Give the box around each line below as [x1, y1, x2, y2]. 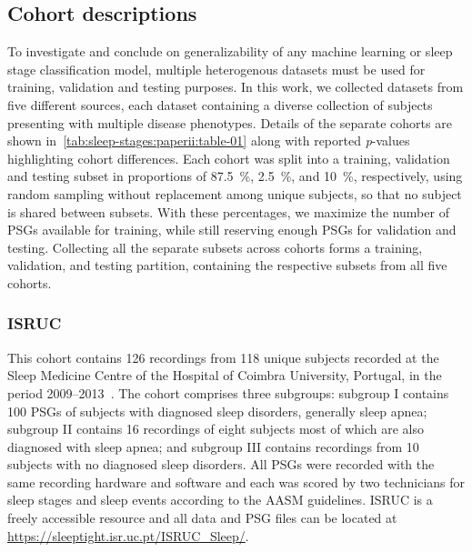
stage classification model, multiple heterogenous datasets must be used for [7, 59, 426, 78]
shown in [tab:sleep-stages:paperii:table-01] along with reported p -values [7, 131, 410, 150]
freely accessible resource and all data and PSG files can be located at [7, 508, 397, 527]
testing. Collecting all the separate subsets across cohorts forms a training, [7, 237, 423, 256]
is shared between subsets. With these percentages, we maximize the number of [7, 202, 449, 221]
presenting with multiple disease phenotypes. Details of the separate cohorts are [7, 113, 452, 132]
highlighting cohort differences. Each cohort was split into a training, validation [7, 148, 450, 167]
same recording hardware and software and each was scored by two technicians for [7, 472, 466, 491]
